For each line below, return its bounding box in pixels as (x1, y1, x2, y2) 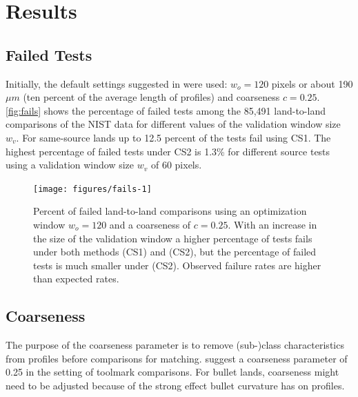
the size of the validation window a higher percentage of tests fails (33, 231, 312, 245)
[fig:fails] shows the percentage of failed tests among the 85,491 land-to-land (6, 103, 326, 117)
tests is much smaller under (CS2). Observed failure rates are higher (33, 258, 321, 272)
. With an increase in (228, 217, 317, 231)
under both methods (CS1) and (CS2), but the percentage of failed (33, 244, 317, 259)
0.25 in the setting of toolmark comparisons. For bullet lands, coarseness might (6, 365, 339, 379)
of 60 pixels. (150, 157, 202, 172)
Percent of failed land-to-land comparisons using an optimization (33, 204, 307, 218)
